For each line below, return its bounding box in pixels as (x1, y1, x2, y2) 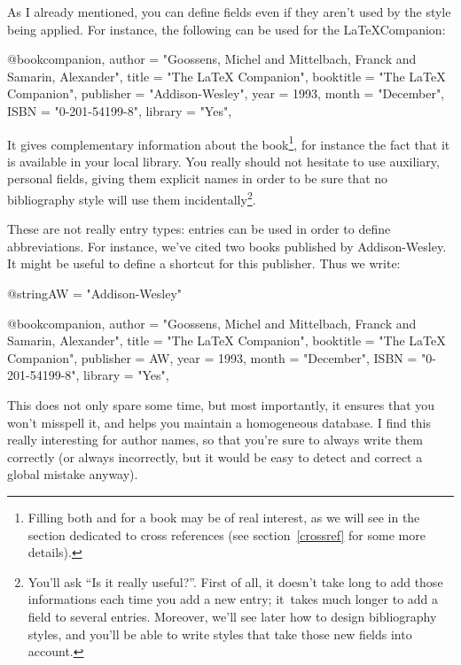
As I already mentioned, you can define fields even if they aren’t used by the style (7, 3, 451, 20)
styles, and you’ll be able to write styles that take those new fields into (27, 624, 412, 643)
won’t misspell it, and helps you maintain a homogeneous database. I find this (7, 413, 432, 431)
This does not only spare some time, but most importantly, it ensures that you (7, 396, 435, 414)
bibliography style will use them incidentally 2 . (7, 188, 256, 208)
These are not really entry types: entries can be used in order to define (7, 220, 391, 238)
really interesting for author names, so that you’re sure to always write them (7, 430, 423, 449)
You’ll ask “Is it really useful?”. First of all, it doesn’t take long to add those (27, 572, 443, 591)
